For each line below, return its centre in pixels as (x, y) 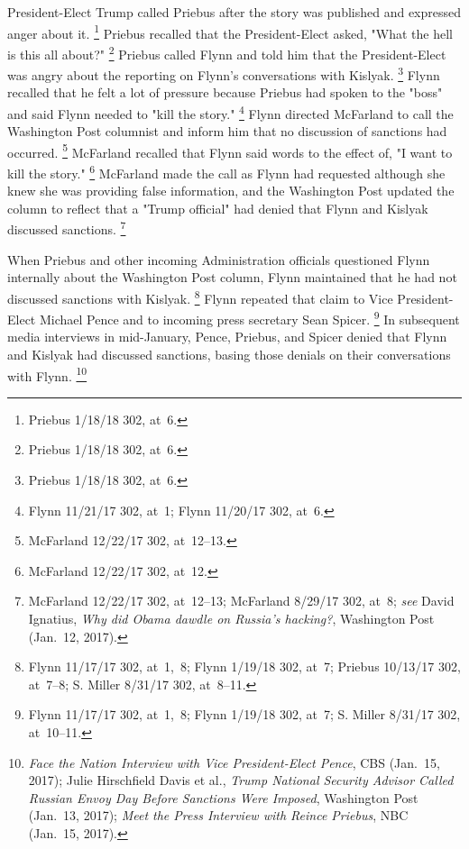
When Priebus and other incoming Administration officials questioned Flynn (219, 259)
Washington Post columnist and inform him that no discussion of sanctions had (227, 131)
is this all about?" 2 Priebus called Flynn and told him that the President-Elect (227, 52)
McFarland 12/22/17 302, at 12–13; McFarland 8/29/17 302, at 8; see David (241, 601)
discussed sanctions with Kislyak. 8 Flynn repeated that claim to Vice (200, 297)
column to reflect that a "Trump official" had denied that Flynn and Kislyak (218, 208)
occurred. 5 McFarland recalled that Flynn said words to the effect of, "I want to (230, 151)
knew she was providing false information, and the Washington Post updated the (231, 191)
